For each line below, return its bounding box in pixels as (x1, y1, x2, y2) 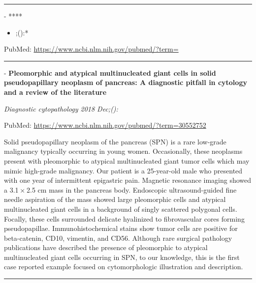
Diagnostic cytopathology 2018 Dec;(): (4, 103, 118, 113)
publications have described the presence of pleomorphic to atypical (4, 242, 208, 253)
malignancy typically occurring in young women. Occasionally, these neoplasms (4, 146, 243, 156)
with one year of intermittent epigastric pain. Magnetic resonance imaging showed (4, 175, 252, 185)
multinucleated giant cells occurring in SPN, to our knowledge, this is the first (4, 252, 240, 262)
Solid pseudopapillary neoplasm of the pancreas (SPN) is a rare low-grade (4, 136, 226, 146)
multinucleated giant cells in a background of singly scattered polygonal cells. (4, 203, 237, 214)
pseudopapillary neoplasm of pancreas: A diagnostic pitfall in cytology (4, 77, 247, 87)
